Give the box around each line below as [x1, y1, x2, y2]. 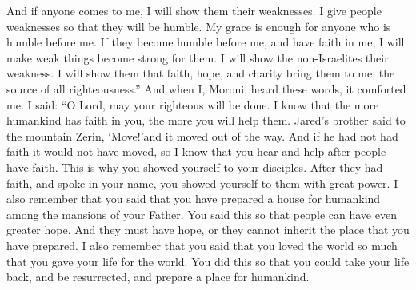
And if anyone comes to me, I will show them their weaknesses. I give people [6, 2, 382, 18]
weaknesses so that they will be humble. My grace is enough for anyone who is [6, 18, 391, 34]
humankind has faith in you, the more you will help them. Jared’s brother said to [6, 112, 406, 129]
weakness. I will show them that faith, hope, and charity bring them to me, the [6, 65, 395, 81]
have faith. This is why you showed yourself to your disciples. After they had [6, 158, 383, 175]
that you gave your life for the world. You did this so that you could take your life [6, 252, 410, 269]
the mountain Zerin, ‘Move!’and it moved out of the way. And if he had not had [6, 127, 398, 144]
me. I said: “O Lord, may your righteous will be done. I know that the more [6, 96, 379, 113]
